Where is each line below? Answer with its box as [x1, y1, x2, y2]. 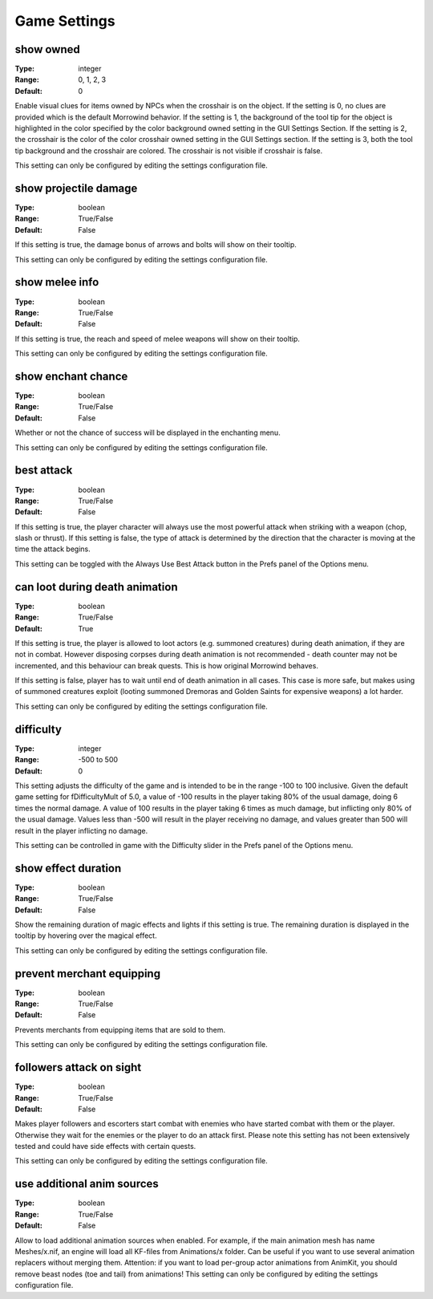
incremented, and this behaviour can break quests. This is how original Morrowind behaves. [14, 660, 318, 670]
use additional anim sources [14, 1177, 160, 1191]
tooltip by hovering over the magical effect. [14, 931, 157, 940]
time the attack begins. [14, 544, 91, 554]
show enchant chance [14, 369, 128, 383]
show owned [14, 43, 80, 56]
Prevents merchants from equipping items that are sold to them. [14, 1025, 226, 1034]
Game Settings [14, 12, 115, 30]
